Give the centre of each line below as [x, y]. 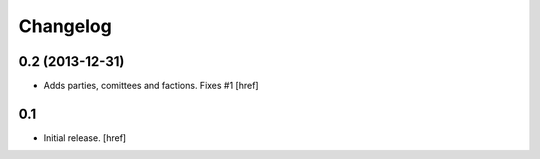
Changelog [65, 26]
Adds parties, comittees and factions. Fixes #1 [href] [151, 86]
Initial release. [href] [85, 137]
